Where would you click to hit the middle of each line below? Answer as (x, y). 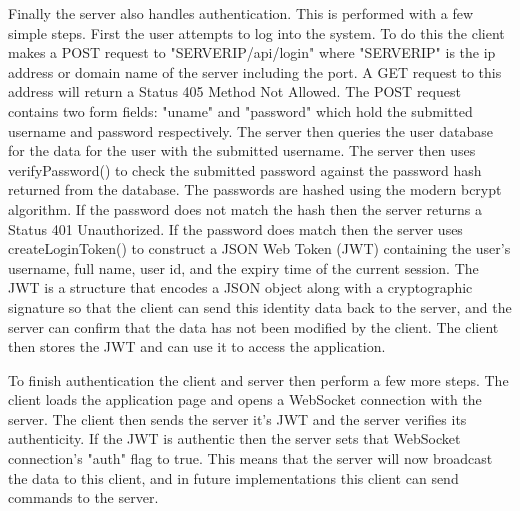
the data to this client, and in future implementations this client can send (233, 477)
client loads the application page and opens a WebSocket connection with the (245, 399)
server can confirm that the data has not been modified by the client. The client (253, 326)
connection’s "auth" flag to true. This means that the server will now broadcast (250, 458)
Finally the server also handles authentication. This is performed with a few (241, 13)
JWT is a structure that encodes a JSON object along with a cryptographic (240, 287)
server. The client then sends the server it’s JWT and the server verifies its (237, 418)
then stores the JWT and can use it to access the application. (197, 346)
